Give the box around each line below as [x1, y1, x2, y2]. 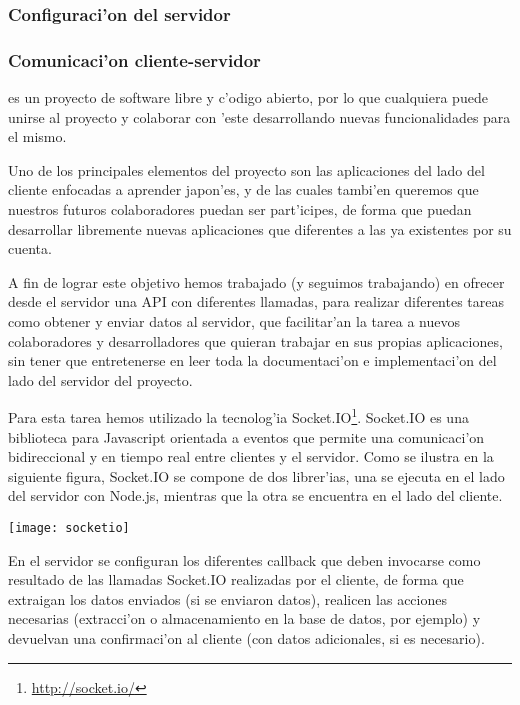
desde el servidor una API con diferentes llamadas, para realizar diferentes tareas [8, 291, 505, 312]
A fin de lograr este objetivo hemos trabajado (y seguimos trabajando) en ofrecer [8, 271, 505, 292]
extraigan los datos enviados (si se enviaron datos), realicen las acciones [8, 588, 447, 609]
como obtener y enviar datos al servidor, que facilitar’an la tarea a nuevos [8, 311, 460, 331]
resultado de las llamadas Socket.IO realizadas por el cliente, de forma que [8, 569, 464, 590]
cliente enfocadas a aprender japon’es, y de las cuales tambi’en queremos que [8, 179, 479, 200]
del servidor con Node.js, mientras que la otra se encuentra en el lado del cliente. [8, 485, 503, 506]
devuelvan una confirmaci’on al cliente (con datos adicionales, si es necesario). [8, 628, 485, 649]
